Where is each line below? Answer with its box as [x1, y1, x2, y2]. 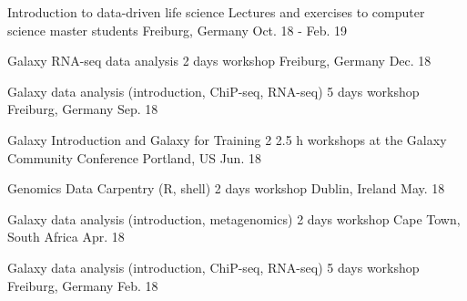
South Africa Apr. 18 [7, 227, 125, 246]
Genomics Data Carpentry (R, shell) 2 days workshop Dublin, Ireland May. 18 [7, 179, 445, 198]
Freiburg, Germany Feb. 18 [7, 275, 158, 295]
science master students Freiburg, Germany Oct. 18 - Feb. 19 [7, 20, 348, 39]
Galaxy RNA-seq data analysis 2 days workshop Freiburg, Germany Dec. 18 [7, 51, 431, 70]
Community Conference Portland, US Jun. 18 [7, 148, 261, 167]
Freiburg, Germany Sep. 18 [7, 99, 158, 119]
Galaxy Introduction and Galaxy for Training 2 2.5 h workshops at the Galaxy [7, 130, 447, 149]
